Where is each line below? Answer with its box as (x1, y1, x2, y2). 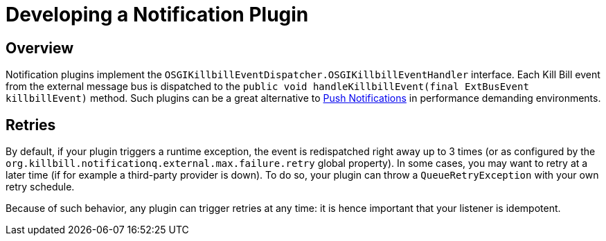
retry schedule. (6, 181, 75, 193)
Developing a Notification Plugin (6, 3, 309, 26)
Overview (6, 39, 74, 57)
